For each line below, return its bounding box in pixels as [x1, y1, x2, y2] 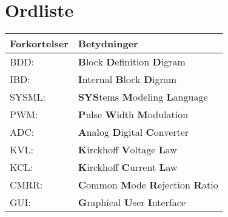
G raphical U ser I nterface [78, 195, 186, 210]
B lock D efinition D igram [78, 55, 186, 69]
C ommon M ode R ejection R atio [78, 178, 218, 192]
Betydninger [78, 36, 138, 51]
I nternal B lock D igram [78, 72, 177, 87]
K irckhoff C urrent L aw [78, 160, 178, 175]
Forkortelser [10, 36, 69, 51]
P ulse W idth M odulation [78, 107, 189, 122]
